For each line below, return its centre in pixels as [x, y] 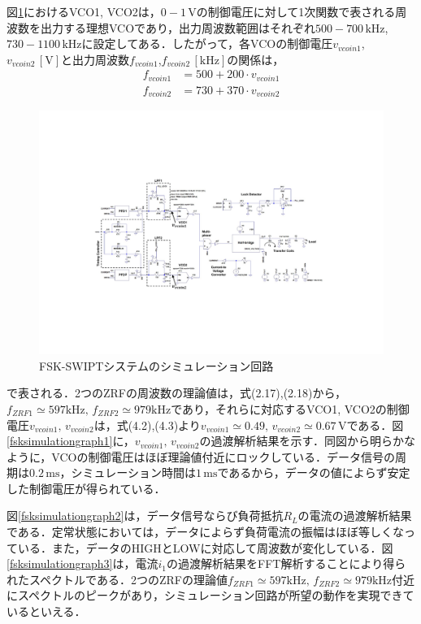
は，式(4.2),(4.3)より [147, 425]
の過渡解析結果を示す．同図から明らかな [307, 441]
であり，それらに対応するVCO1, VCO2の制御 [290, 408]
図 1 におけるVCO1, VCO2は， [84, 11]
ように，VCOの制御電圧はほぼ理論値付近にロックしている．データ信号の [201, 456]
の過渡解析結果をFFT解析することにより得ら [286, 563]
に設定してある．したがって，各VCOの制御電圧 [207, 43]
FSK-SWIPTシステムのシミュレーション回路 [156, 365]
